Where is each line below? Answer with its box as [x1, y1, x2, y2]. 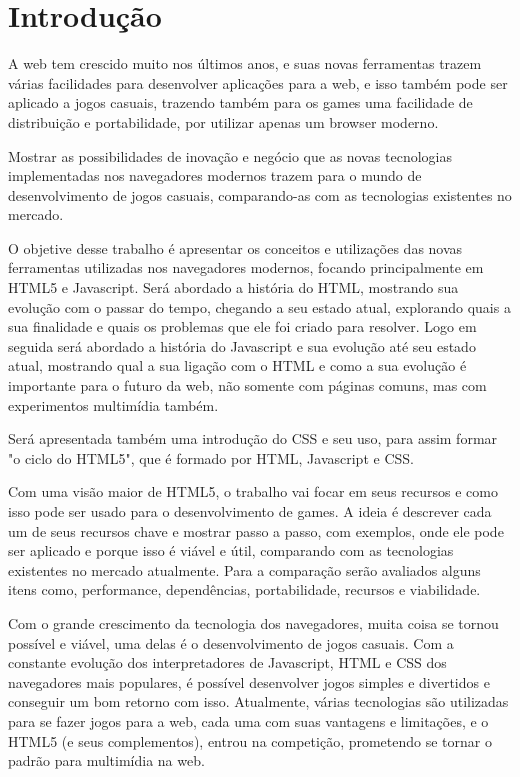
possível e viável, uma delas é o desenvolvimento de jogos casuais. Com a [8, 632, 454, 653]
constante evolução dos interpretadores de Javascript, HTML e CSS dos [8, 652, 447, 673]
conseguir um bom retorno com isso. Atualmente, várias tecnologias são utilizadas [8, 691, 509, 712]
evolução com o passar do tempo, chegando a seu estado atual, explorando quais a [8, 296, 511, 317]
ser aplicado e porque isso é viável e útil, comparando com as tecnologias [8, 540, 454, 561]
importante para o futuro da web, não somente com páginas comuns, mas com [8, 375, 487, 396]
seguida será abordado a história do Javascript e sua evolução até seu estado [8, 335, 476, 356]
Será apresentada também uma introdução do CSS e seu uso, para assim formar [8, 428, 498, 449]
